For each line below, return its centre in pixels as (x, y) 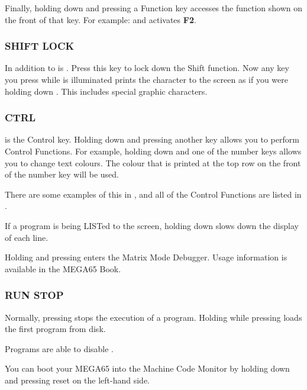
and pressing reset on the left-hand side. (77, 380)
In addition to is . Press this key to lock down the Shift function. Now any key (147, 68)
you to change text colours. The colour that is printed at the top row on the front (153, 162)
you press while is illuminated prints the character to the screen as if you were (146, 79)
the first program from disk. (55, 329)
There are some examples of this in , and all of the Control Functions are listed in (153, 194)
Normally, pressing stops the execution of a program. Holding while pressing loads (153, 317)
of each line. (27, 237)
